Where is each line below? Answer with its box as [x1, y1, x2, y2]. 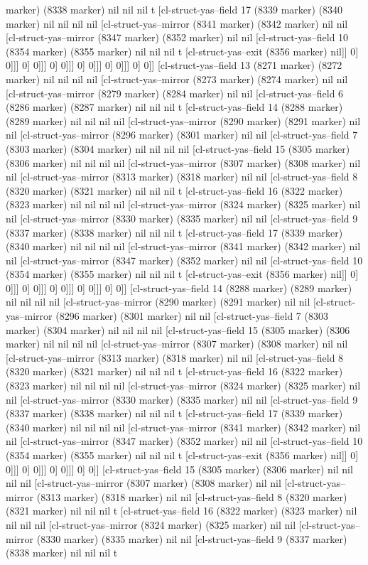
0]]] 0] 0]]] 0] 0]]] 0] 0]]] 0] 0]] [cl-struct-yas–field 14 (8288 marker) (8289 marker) [6, 280, 352, 295]
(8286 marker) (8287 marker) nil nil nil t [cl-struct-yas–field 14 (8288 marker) [6, 99, 343, 114]
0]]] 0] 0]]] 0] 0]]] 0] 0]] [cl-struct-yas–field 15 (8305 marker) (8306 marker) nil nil [6, 461, 353, 476]
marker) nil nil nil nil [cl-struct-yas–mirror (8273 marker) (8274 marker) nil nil [6, 71, 348, 86]
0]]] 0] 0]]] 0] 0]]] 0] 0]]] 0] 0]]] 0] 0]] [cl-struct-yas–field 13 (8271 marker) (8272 [6, 58, 342, 72]
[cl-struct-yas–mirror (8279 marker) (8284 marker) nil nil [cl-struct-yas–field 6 [6, 85, 344, 100]
